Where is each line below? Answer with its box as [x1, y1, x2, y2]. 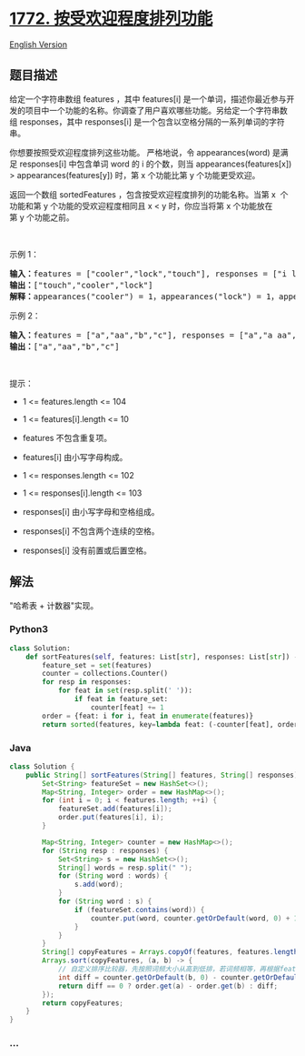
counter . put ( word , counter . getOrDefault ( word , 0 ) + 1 [90, 913, 299, 923]
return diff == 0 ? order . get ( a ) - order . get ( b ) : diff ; [57, 981, 279, 991]
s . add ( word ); [74, 880, 124, 890]
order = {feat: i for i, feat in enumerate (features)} [42, 711, 254, 720]
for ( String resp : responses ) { [42, 846, 169, 855]
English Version [9, 38, 68, 50]
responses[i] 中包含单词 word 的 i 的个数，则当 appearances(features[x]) [19, 158, 292, 169]
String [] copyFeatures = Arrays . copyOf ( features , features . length [42, 948, 299, 957]
